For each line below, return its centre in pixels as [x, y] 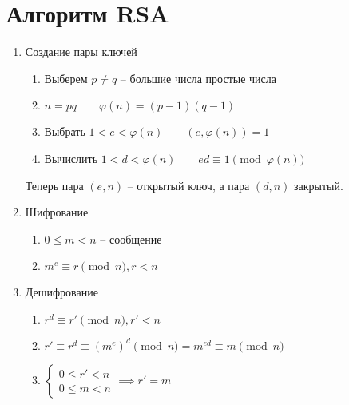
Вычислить [71, 158]
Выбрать [65, 131]
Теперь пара [54, 185]
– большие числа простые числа [198, 78]
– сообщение [131, 238]
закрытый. [318, 185]
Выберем [66, 78]
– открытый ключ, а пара [188, 185]
